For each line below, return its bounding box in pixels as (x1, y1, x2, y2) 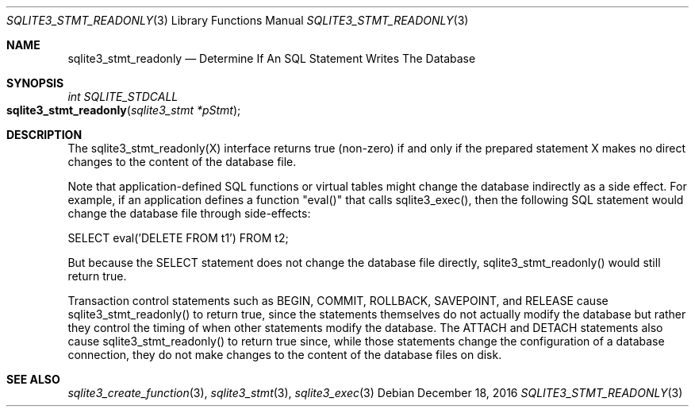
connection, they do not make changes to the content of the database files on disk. (67, 348, 502, 361)
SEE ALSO (6, 372, 60, 386)
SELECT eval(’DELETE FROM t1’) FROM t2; (67, 231, 289, 245)
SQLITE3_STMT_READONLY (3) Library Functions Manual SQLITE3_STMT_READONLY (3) (6, 14, 469, 27)
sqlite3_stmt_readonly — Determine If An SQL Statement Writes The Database (67, 52, 476, 65)
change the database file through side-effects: (67, 206, 311, 220)
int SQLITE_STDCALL (67, 90, 179, 103)
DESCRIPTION (6, 128, 83, 141)
